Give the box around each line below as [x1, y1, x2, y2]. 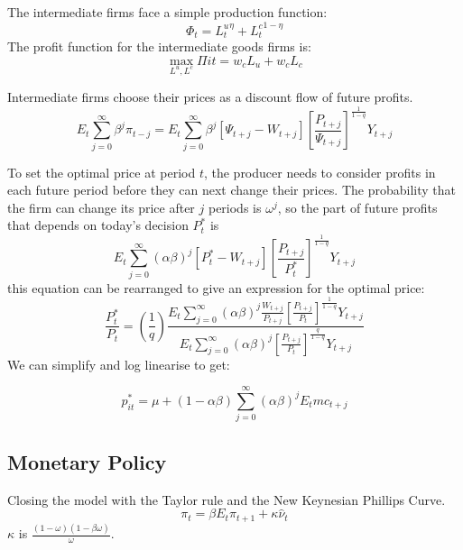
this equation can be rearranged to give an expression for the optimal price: [7, 278, 425, 297]
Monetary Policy [7, 447, 167, 475]
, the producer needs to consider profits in [203, 162, 436, 181]
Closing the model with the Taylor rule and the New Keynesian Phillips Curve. [7, 490, 446, 509]
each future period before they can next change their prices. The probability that [7, 180, 456, 199]
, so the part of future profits [277, 197, 438, 216]
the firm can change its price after [7, 197, 195, 216]
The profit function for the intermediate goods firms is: [7, 37, 311, 56]
